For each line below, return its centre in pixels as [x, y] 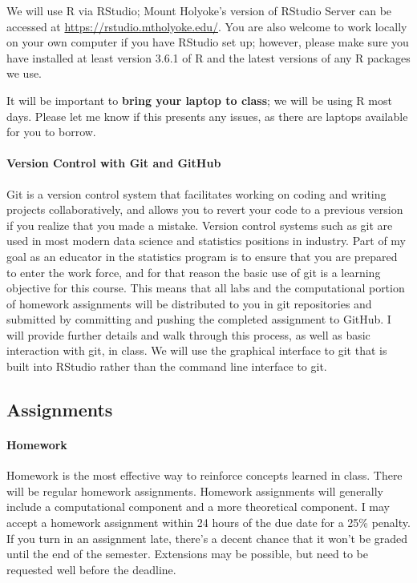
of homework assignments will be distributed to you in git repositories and [189, 303]
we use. [24, 73]
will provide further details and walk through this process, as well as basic [188, 334]
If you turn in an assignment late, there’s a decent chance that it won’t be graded [207, 538]
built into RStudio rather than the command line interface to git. [167, 366]
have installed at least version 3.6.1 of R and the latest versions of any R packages [208, 57]
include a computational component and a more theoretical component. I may [198, 507]
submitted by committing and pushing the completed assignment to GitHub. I [199, 319]
